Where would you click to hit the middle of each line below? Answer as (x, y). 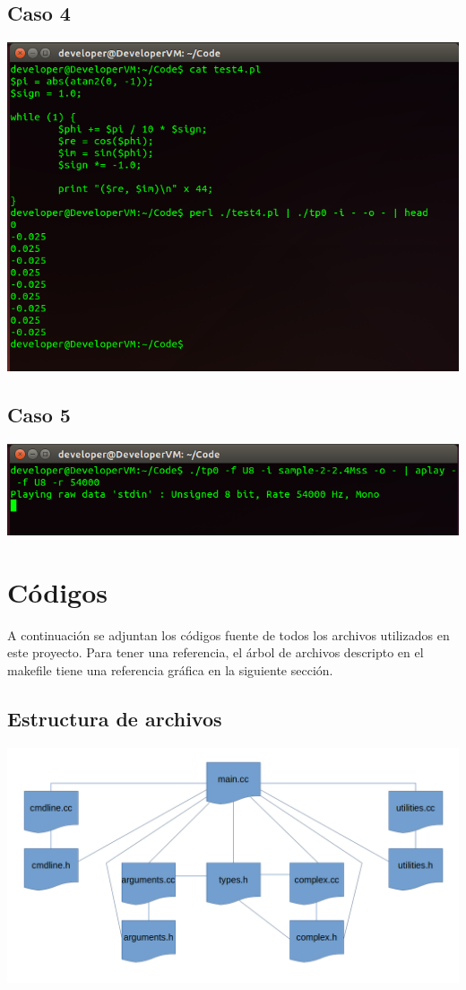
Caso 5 (39, 415)
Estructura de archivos (115, 718)
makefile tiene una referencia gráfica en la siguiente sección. (170, 669)
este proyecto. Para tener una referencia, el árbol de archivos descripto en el (216, 652)
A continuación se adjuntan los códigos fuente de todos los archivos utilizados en (229, 634)
